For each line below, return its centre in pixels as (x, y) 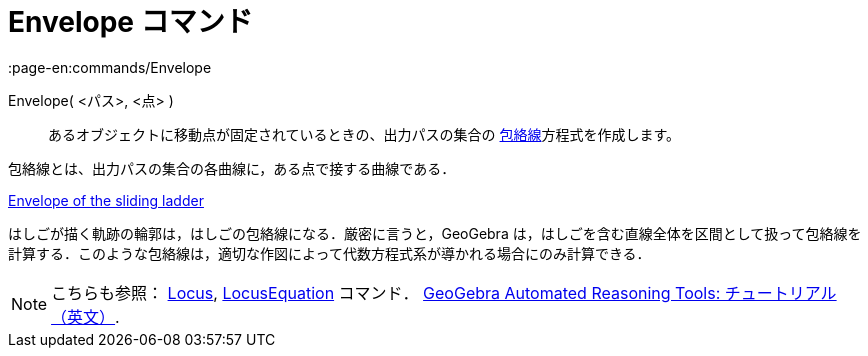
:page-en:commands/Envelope (110, 67)
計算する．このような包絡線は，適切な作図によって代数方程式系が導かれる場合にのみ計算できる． (329, 253)
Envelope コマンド (130, 22)
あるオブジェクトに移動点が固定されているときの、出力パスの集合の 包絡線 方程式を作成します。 (364, 134)
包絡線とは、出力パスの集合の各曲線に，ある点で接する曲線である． (232, 168)
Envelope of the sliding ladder (106, 200)
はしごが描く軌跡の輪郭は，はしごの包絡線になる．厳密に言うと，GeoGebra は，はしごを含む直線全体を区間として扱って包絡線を (435, 233)
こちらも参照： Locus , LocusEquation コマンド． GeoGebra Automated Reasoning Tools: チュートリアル (444, 292)
